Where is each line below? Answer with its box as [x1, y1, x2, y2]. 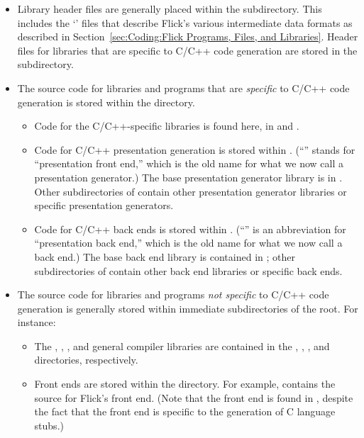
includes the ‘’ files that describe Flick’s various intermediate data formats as [17, 15, 353, 30]
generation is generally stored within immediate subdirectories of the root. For [17, 301, 358, 315]
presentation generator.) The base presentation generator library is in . [34, 169, 343, 184]
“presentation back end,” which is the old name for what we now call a [34, 235, 343, 250]
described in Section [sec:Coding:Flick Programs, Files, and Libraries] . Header [17, 29, 358, 44]
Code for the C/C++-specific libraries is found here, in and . [34, 118, 299, 133]
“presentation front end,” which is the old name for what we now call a [34, 156, 344, 171]
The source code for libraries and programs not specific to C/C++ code [17, 287, 329, 302]
